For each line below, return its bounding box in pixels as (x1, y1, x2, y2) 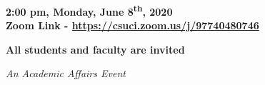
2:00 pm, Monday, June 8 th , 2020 (6, 2, 173, 19)
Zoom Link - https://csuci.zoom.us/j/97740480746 (6, 18, 259, 33)
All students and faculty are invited (6, 41, 185, 56)
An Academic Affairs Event (6, 66, 126, 81)
